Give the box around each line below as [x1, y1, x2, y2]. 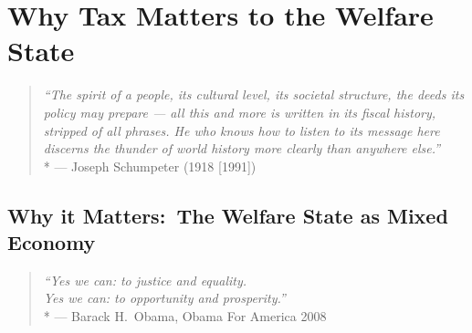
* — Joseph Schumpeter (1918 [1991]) [43, 156, 257, 175]
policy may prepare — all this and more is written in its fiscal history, [43, 102, 436, 121]
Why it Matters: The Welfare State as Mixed [7, 201, 448, 229]
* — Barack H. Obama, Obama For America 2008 [43, 307, 327, 326]
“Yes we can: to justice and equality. [43, 270, 247, 289]
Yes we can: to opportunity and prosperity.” [43, 288, 286, 307]
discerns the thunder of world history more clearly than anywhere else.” [43, 139, 441, 158]
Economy [7, 228, 96, 256]
